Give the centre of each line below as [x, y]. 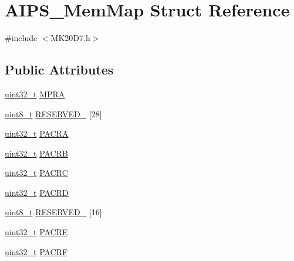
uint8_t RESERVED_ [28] [53, 113]
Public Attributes [59, 70]
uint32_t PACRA [37, 133]
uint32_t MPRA [35, 94]
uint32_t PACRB [36, 153]
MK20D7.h [70, 38]
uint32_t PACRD [37, 192]
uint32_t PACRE [36, 232]
